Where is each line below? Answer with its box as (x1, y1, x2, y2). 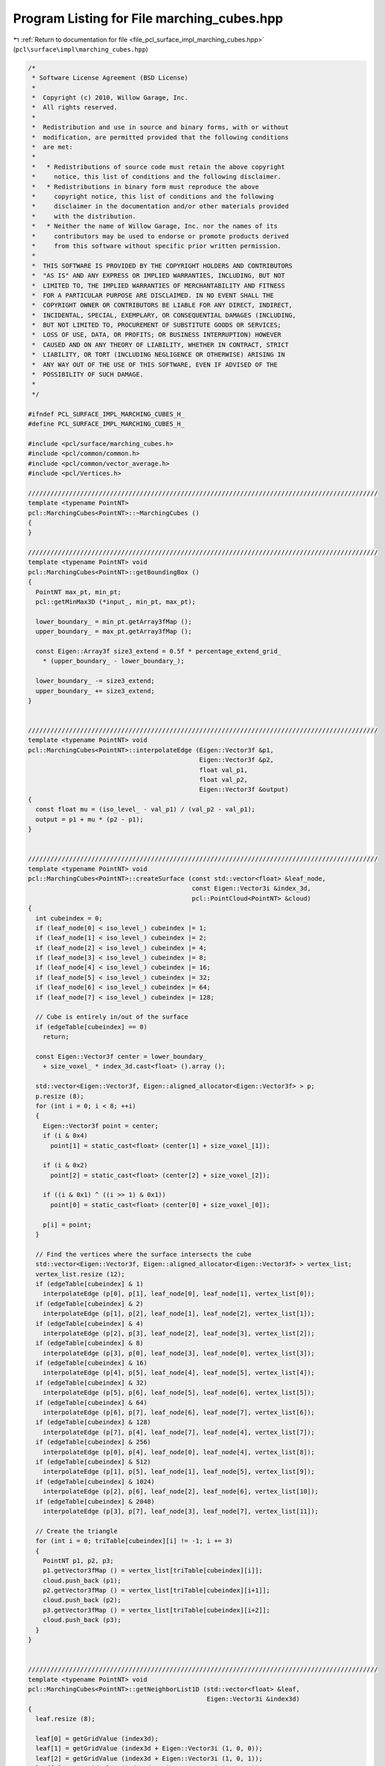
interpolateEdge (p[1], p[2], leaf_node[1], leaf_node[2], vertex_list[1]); (42, 1310, 315, 1317)
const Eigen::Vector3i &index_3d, (191, 884, 312, 893)
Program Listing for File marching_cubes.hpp (13, 11, 284, 26)
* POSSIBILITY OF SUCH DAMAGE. (32, 371, 144, 379)
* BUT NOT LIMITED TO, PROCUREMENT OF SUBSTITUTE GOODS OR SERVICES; (32, 321, 282, 329)
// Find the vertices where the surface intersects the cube (35, 1250, 252, 1258)
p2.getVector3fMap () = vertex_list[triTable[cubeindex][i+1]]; (42, 1587, 271, 1594)
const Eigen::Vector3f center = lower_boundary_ (35, 1053, 208, 1060)
